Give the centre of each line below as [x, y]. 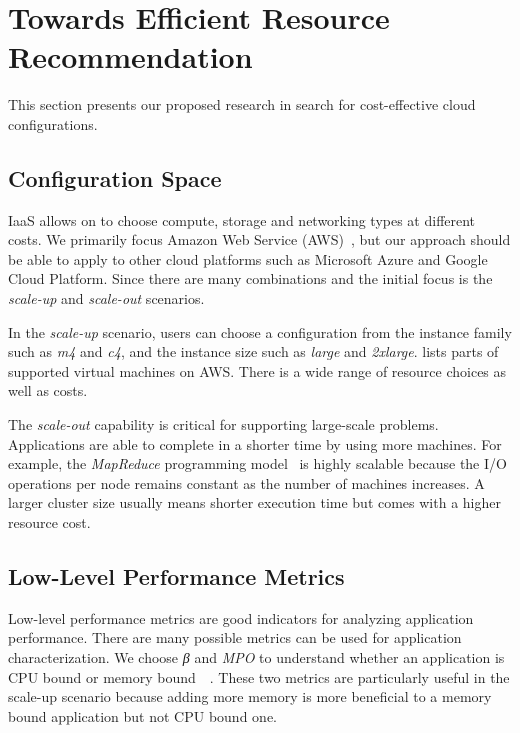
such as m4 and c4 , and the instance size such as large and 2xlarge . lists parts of [253, 351]
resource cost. [49, 522]
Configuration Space [115, 177]
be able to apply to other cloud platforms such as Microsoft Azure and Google [248, 258]
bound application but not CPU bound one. [142, 715]
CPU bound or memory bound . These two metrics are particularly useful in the [259, 676]
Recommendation [130, 56]
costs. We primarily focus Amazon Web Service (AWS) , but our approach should [259, 239]
